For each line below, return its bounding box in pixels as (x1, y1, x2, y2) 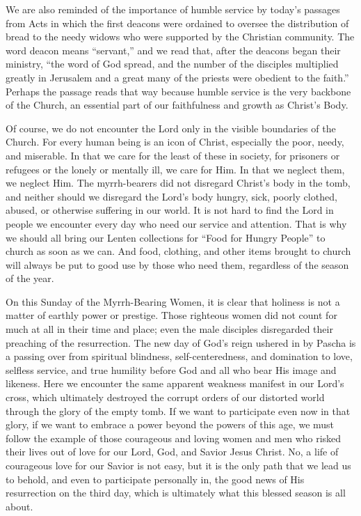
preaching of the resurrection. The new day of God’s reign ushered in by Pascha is (6, 335, 356, 350)
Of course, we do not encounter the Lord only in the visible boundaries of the (6, 120, 336, 135)
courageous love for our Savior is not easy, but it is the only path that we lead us (6, 458, 351, 472)
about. (6, 499, 33, 513)
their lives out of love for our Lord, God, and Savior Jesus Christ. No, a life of (6, 444, 339, 459)
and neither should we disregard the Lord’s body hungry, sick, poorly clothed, (6, 189, 337, 203)
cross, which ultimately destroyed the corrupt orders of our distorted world (6, 390, 325, 405)
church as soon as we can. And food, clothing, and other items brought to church (6, 244, 351, 258)
